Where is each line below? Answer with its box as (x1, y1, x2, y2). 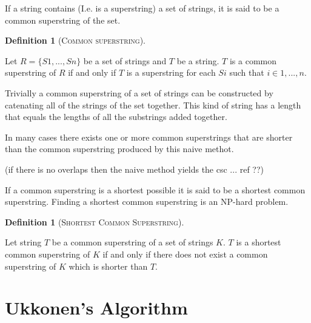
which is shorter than (69, 259, 148, 272)
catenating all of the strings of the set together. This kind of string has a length (5, 98, 301, 111)
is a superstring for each (126, 66, 216, 79)
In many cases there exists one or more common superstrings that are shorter (5, 130, 293, 143)
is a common (229, 54, 277, 67)
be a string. (176, 54, 219, 67)
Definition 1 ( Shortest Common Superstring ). (5, 215, 184, 228)
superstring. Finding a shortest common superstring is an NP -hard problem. (5, 195, 289, 208)
